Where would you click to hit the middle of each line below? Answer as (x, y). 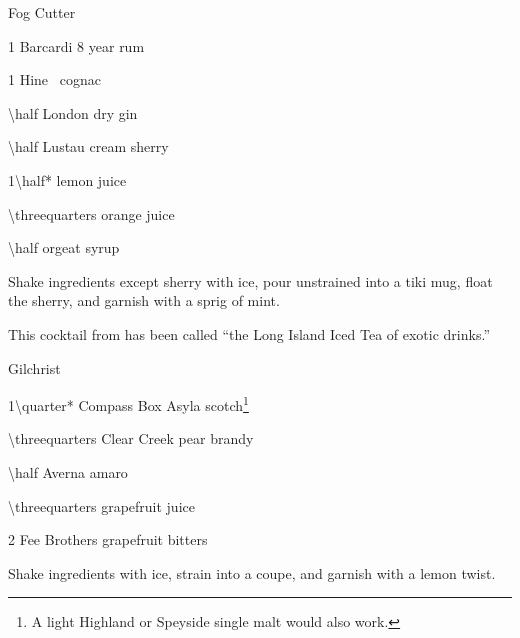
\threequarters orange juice (91, 213)
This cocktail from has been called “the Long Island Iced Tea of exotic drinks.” (249, 333)
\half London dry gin (73, 112)
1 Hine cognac (54, 79)
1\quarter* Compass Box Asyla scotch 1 (128, 403)
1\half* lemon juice (67, 179)
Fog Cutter (42, 12)
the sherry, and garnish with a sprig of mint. (144, 300)
